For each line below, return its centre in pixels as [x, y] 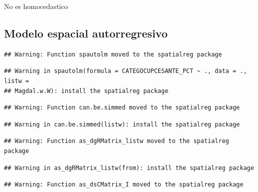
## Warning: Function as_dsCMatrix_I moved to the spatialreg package [124, 185]
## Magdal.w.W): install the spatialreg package [86, 91]
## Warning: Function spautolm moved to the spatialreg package [113, 54]
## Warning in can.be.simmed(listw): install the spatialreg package [122, 124]
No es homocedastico [36, 6]
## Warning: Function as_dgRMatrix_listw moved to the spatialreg [117, 141]
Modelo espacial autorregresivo [86, 33]
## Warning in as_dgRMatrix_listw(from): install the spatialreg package [129, 168]
